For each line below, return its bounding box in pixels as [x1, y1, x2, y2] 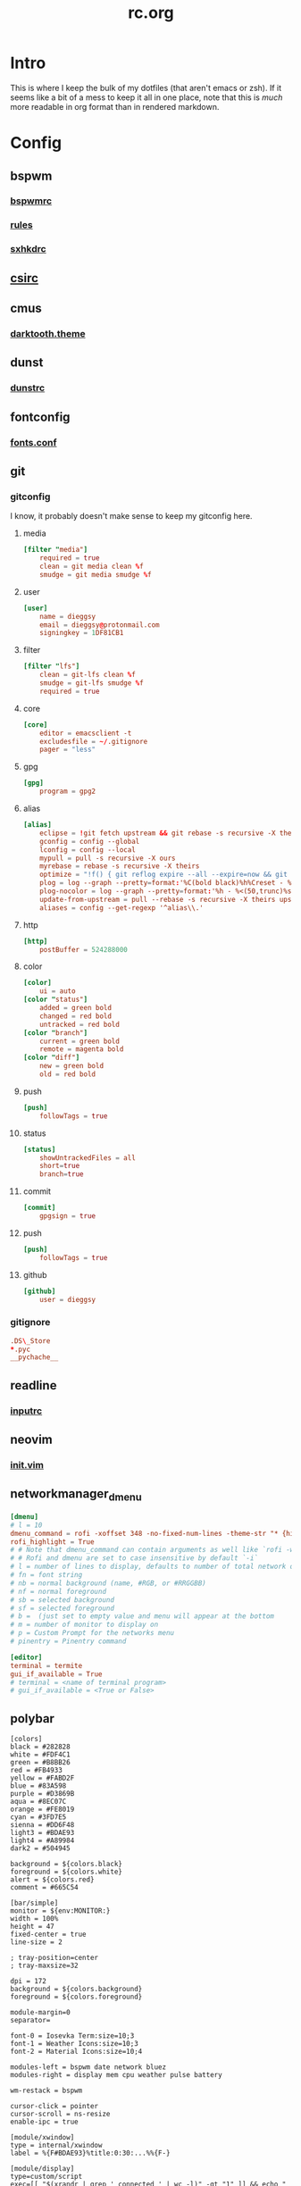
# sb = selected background [10, 1595, 115, 1605]
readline [10, 1378, 57, 1393]
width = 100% [10, 1915, 59, 1923]
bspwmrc [10, 195, 53, 207]
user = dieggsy [39, 1295, 96, 1304]
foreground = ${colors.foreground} [10, 1992, 143, 2002]
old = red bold [39, 1070, 96, 1079]
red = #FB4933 [10, 1766, 63, 1775]
